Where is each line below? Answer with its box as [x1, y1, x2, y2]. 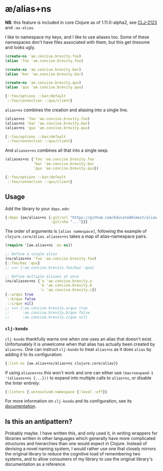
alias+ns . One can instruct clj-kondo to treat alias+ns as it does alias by [5, 346, 152, 352]
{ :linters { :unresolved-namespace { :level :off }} [5, 389, 108, 394]
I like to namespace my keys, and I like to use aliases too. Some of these [5, 34, 149, 40]
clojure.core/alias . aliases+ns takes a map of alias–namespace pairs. [5, 233, 147, 239]
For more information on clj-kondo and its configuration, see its [5, 398, 132, 404]
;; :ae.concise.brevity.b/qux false [5, 310, 90, 315]
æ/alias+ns [5, 3, 51, 15]
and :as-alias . [5, 24, 35, 30]
